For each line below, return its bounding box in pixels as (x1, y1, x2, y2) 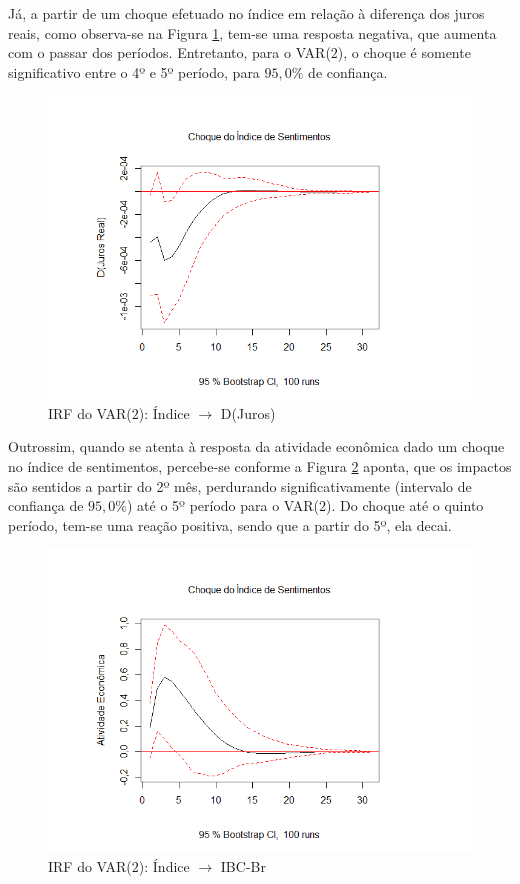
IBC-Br (220, 855, 266, 876)
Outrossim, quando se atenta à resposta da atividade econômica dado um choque (8, 436, 505, 457)
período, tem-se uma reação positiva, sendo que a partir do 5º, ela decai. (8, 514, 452, 535)
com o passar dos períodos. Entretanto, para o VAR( (8, 42, 331, 63)
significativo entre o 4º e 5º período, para (8, 61, 260, 82)
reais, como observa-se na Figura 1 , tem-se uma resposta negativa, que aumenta (8, 22, 497, 43)
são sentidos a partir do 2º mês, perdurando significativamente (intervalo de (8, 475, 472, 496)
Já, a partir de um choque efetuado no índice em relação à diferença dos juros (8, 3, 485, 23)
